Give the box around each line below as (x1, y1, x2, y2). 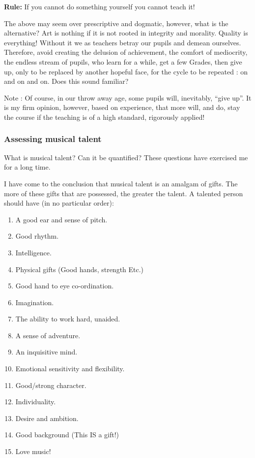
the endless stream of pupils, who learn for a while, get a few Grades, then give (4, 56, 242, 67)
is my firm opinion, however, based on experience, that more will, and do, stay (4, 102, 240, 112)
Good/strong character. (15, 380, 86, 390)
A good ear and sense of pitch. (15, 214, 108, 224)
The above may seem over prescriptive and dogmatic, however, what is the (4, 18, 228, 28)
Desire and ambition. (15, 413, 79, 423)
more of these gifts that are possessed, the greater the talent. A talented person (4, 188, 243, 198)
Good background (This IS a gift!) (15, 429, 119, 440)
